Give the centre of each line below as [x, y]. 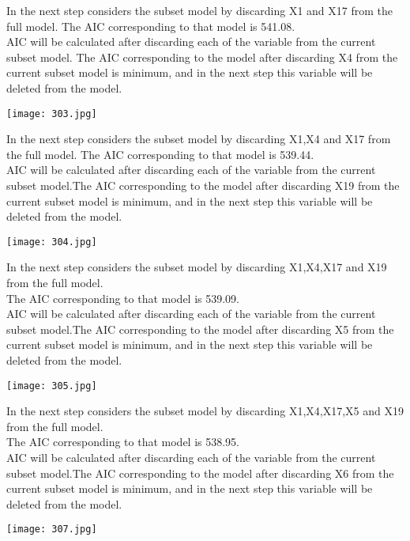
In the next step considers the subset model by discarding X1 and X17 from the [200, 10]
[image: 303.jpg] [52, 113]
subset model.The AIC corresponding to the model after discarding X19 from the [203, 185]
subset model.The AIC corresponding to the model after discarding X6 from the [200, 473]
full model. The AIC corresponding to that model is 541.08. [151, 26]
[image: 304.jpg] [52, 242]
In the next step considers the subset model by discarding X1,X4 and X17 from [199, 139]
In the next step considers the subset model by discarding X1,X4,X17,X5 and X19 [205, 411]
